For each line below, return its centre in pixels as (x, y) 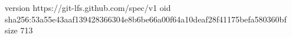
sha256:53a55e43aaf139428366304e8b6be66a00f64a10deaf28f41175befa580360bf (146, 19)
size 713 (19, 30)
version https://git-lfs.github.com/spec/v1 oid (88, 7)
